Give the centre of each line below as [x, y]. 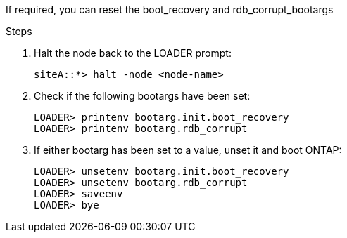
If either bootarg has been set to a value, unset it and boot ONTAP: [188, 150]
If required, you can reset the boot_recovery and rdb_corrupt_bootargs [170, 9]
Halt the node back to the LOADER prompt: [133, 53]
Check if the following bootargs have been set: [142, 96]
